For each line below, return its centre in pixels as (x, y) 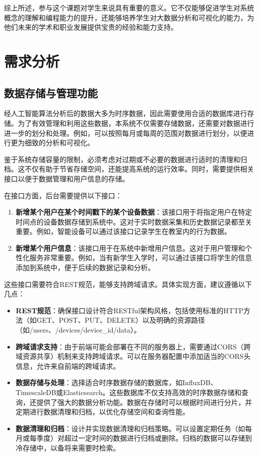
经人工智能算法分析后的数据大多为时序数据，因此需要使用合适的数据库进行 (126, 113)
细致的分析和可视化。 (59, 142)
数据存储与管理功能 (51, 92)
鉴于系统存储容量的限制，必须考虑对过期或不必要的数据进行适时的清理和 (122, 159)
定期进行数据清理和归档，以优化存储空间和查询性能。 (102, 412)
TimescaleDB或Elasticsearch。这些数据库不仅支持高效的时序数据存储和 (129, 392)
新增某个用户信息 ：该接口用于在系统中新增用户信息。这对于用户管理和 (130, 248)
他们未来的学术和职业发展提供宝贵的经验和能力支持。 (91, 27)
